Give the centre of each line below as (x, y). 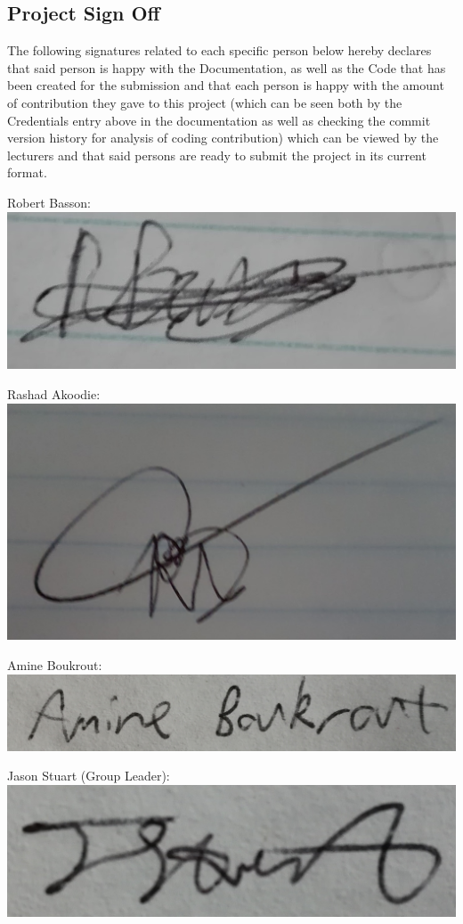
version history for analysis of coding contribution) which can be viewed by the (223, 138)
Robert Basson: (49, 202)
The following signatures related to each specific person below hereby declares (219, 50)
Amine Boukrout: (55, 665)
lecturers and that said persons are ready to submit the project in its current (217, 155)
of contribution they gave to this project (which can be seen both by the (205, 102)
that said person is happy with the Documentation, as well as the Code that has (227, 67)
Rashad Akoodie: (54, 394)
